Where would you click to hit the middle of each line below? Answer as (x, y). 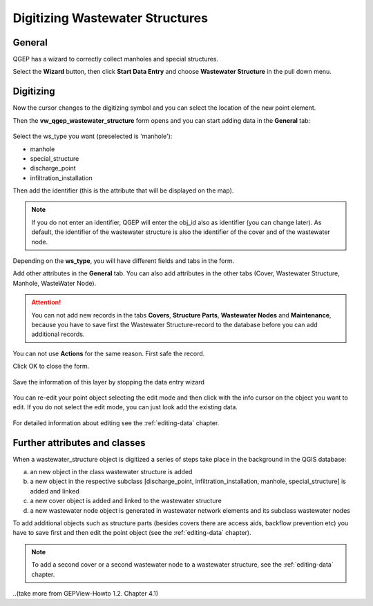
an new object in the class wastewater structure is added (111, 472)
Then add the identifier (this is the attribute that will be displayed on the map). (123, 190)
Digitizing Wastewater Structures (111, 18)
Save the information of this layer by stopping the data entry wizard (109, 382)
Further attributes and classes (79, 443)
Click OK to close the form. (51, 366)
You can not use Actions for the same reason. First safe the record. (109, 353)
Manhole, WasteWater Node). (55, 283)
